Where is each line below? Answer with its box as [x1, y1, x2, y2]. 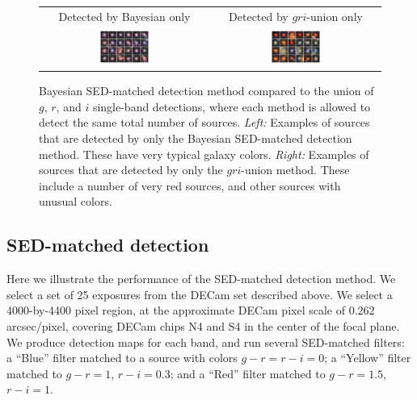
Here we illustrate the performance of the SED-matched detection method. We [6, 270, 396, 287]
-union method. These [241, 161, 350, 178]
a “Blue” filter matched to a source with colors [6, 349, 238, 366]
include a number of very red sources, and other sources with [39, 177, 341, 194]
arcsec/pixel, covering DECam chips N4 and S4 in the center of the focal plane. [6, 317, 400, 334]
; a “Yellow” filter [324, 349, 411, 366]
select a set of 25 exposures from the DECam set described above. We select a [6, 285, 393, 302]
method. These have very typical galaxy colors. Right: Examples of [39, 145, 369, 162]
